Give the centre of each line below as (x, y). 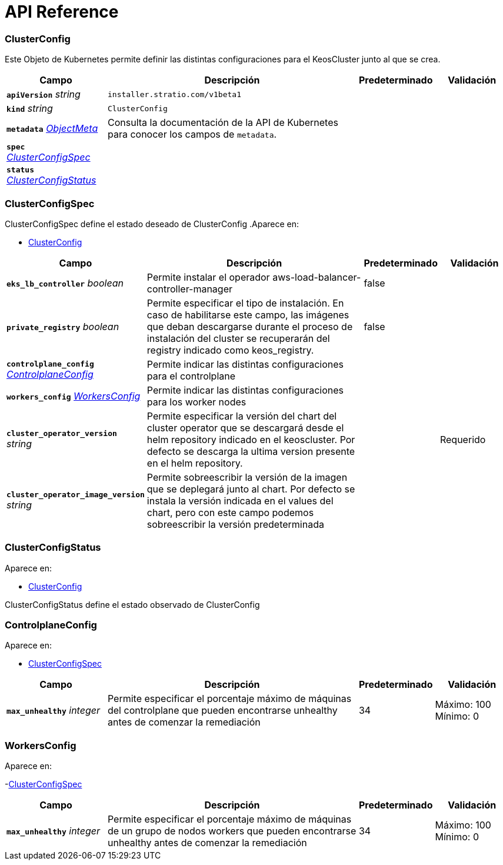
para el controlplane (191, 376)
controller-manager (190, 289)
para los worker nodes (196, 402)
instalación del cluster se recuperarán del (238, 338)
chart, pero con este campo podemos (230, 512)
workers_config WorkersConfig (74, 396)
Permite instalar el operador (208, 277)
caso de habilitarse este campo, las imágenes (248, 315)
